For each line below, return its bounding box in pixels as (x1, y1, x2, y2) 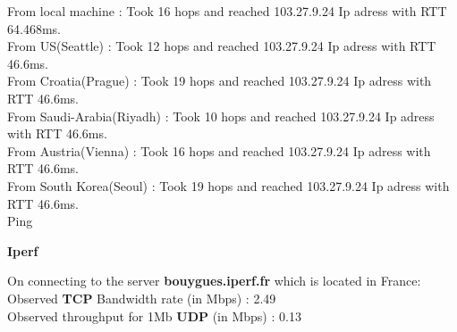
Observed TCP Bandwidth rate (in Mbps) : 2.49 (7, 288, 276, 307)
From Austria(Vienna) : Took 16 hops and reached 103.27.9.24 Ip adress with (7, 141, 431, 160)
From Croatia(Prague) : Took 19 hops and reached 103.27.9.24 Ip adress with (7, 71, 432, 90)
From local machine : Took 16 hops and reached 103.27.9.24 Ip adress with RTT (7, 2, 447, 20)
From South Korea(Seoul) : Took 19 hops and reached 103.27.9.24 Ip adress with (7, 176, 450, 195)
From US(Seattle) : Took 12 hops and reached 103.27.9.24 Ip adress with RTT (7, 37, 436, 55)
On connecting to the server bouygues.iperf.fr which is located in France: (7, 271, 421, 290)
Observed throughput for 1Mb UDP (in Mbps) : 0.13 (7, 306, 301, 325)
